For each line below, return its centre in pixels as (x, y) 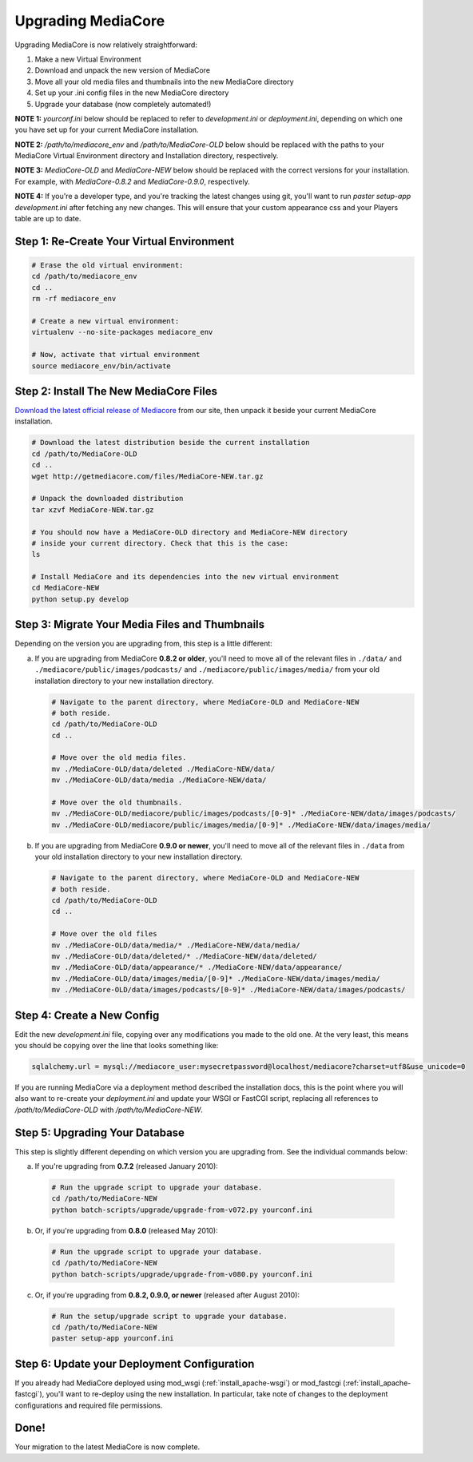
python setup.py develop (80, 599)
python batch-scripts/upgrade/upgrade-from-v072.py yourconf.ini (182, 1210)
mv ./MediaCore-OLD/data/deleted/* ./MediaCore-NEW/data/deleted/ (184, 956)
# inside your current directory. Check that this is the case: (160, 543)
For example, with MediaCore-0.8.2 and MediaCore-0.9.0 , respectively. (133, 181)
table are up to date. (48, 219)
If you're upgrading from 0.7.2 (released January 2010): (127, 1166)
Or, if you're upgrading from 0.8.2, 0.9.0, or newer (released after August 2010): (167, 1295)
